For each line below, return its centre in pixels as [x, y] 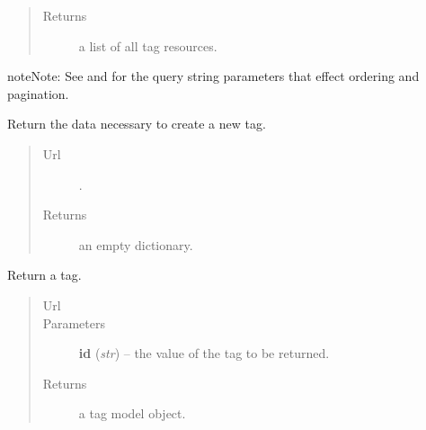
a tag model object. [132, 413]
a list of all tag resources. [148, 45]
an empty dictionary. [136, 244]
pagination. [38, 93]
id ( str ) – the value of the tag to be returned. [204, 353]
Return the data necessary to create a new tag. [137, 124]
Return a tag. [44, 275]
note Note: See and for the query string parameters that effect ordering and [213, 76]
